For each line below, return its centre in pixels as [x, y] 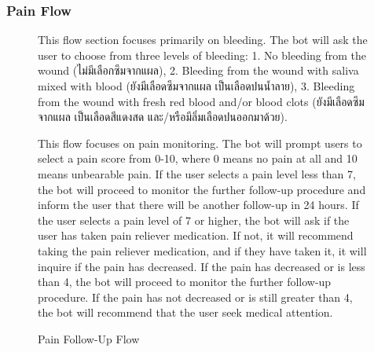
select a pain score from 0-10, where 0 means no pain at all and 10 [198, 158]
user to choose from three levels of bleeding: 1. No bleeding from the [202, 55]
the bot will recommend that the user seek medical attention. [185, 312]
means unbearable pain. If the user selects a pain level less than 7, [197, 173]
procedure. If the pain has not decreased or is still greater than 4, [195, 297]
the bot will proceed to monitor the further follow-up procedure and [202, 189]
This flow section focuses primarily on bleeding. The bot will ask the [203, 40]
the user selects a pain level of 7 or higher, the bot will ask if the [194, 220]
